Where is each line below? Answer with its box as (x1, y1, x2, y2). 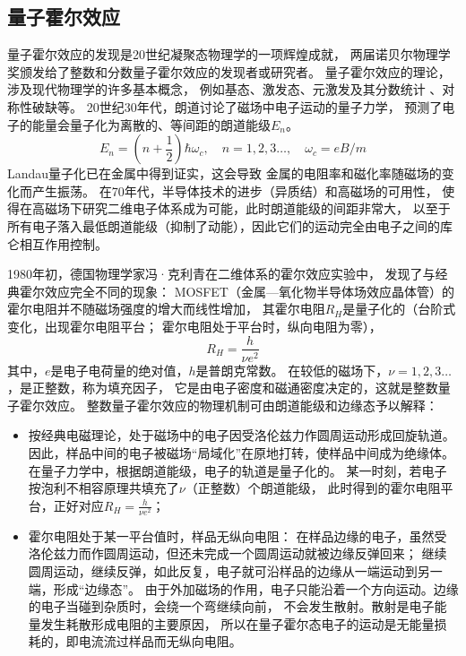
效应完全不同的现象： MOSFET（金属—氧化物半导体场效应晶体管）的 (44, 281, 454, 300)
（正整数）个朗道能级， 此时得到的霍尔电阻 (185, 479, 441, 497)
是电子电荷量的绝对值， (50, 360, 189, 379)
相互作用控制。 (19, 234, 108, 253)
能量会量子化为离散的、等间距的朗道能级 (31, 115, 271, 134)
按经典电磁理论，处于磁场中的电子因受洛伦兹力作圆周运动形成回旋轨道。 (28, 426, 455, 445)
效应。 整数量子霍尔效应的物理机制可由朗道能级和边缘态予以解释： (44, 395, 438, 414)
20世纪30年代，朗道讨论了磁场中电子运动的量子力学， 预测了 (86, 97, 443, 116)
